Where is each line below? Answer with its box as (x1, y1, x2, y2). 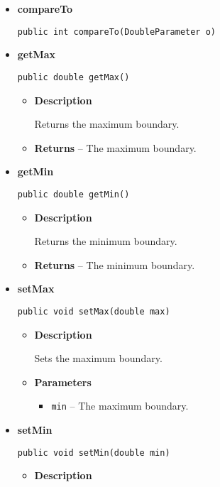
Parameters (34, 374, 92, 389)
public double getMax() (17, 72, 130, 82)
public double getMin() (17, 189, 130, 199)
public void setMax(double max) (17, 306, 170, 317)
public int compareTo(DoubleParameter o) (17, 26, 216, 37)
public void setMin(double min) (17, 447, 170, 458)
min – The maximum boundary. (51, 398, 189, 413)
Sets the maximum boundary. (34, 351, 163, 366)
